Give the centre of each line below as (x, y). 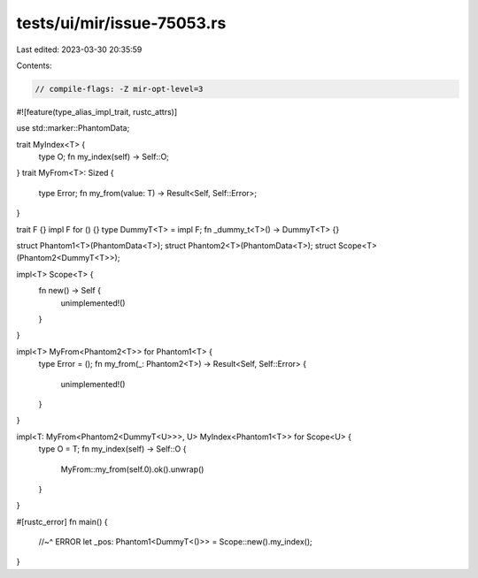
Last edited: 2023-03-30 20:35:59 (79, 49)
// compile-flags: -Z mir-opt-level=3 (119, 89)
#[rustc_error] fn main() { (62, 521)
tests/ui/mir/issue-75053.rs (121, 23)
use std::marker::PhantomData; (73, 128)
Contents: (34, 65)
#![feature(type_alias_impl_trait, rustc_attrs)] (97, 111)
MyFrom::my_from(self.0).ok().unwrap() (132, 469)
